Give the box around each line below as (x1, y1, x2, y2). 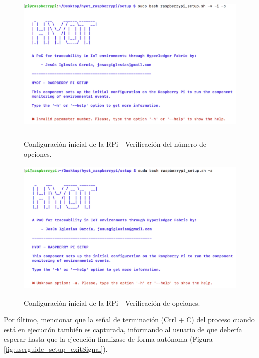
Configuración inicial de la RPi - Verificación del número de (24, 139, 206, 149)
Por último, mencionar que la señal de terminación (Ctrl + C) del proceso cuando (4, 314, 255, 325)
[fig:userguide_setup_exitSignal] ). (4, 343, 108, 354)
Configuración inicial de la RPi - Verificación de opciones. (24, 297, 200, 308)
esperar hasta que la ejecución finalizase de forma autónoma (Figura (4, 334, 213, 344)
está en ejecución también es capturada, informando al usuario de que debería (4, 324, 242, 334)
